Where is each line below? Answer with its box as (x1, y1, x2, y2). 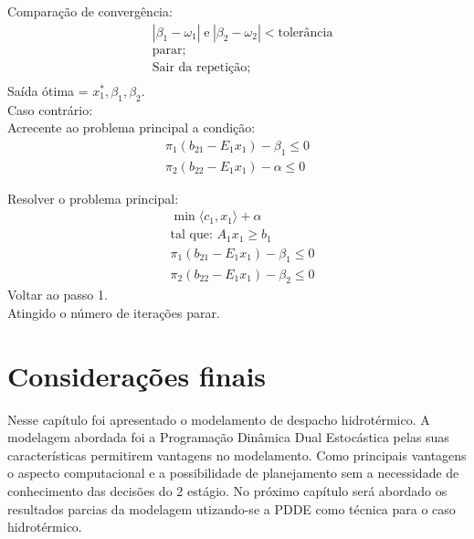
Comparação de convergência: (7, 2, 173, 20)
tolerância (278, 26, 333, 39)
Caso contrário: (7, 100, 93, 119)
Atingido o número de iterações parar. (7, 302, 220, 322)
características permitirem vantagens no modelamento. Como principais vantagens (7, 445, 467, 464)
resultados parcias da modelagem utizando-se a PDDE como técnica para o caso (7, 499, 456, 518)
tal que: (170, 228, 213, 242)
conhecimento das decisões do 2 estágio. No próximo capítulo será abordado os (7, 481, 448, 501)
